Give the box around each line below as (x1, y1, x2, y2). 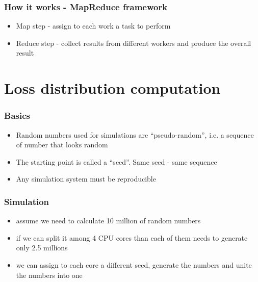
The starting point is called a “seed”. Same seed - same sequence (16, 156, 217, 167)
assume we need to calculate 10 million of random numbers (16, 215, 201, 226)
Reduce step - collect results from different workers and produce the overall (16, 37, 251, 48)
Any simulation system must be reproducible (16, 173, 156, 184)
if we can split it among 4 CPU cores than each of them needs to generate (16, 232, 248, 243)
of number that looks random (16, 139, 108, 150)
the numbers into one (16, 269, 83, 280)
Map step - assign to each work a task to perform (16, 20, 171, 31)
